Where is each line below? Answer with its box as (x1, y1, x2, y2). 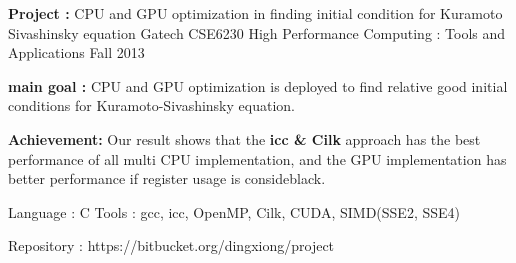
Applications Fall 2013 (8, 42, 145, 63)
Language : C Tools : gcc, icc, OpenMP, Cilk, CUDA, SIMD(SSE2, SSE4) (8, 201, 461, 222)
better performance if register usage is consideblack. (8, 168, 326, 189)
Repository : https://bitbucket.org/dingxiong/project (8, 235, 335, 256)
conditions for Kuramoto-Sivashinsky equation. (8, 95, 295, 116)
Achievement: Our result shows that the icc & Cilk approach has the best (8, 128, 481, 149)
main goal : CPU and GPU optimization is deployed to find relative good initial (8, 75, 508, 96)
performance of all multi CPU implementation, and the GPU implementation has (8, 148, 507, 169)
